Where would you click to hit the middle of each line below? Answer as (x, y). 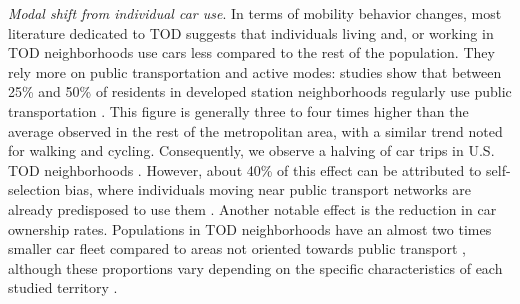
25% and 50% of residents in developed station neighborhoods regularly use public (260, 91)
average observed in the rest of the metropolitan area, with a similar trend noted (255, 130)
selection (34, 189)
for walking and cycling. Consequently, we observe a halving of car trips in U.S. (251, 150)
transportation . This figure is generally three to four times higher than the (238, 110)
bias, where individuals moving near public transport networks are (268, 189)
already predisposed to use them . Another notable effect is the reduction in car (252, 208)
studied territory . (63, 287)
